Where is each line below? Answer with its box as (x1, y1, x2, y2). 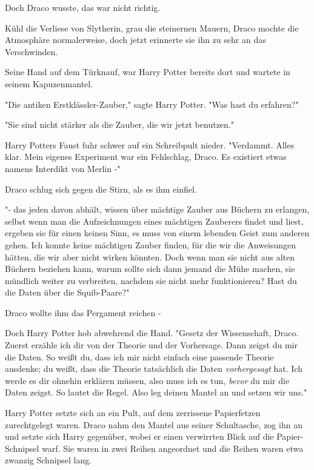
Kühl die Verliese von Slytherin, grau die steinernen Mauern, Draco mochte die (5, 21, 299, 34)
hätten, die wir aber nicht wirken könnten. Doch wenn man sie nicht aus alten (5, 250, 295, 263)
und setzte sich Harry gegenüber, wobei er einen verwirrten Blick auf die (5, 430, 274, 443)
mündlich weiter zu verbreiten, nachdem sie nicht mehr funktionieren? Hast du (5, 274, 297, 286)
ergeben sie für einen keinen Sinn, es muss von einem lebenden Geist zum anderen (5, 227, 310, 239)
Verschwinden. (5, 45, 58, 58)
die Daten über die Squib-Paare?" (5, 286, 130, 299)
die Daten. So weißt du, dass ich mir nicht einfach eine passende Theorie (5, 350, 274, 363)
